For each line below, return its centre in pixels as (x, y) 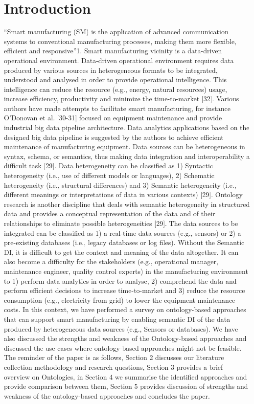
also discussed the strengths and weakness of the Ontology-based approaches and (125, 338)
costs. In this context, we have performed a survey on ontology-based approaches (125, 309)
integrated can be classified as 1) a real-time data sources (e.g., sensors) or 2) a (123, 233)
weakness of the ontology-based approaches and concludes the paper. (107, 395)
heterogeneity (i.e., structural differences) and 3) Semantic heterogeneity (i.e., (120, 185)
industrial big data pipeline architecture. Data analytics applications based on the (127, 127)
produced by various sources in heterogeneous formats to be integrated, (111, 70)
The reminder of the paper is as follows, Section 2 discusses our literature (114, 357)
